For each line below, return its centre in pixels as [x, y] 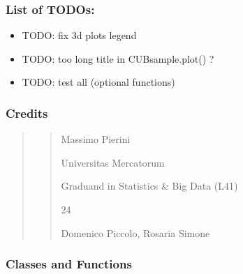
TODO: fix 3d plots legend [79, 35]
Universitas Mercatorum [113, 162]
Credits [27, 113]
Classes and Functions [69, 264]
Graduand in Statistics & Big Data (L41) [149, 186]
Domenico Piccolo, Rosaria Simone [135, 233]
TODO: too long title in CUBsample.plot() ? [118, 58]
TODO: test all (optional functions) [98, 82]
